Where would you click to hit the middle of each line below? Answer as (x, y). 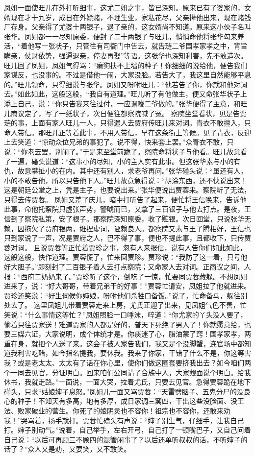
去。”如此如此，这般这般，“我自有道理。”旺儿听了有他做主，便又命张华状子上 (126, 94)
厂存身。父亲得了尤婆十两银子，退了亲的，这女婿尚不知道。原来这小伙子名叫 (127, 27)
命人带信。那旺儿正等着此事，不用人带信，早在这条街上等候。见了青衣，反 (124, 132)
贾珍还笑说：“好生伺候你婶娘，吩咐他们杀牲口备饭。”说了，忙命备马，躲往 (122, 295)
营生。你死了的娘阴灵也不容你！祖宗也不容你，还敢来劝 (141, 410)
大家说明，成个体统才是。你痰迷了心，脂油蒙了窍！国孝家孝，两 (148, 334)
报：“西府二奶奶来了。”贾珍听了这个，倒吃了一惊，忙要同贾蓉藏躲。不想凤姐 (126, 276)
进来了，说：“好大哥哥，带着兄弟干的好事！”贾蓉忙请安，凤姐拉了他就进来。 (127, 286)
